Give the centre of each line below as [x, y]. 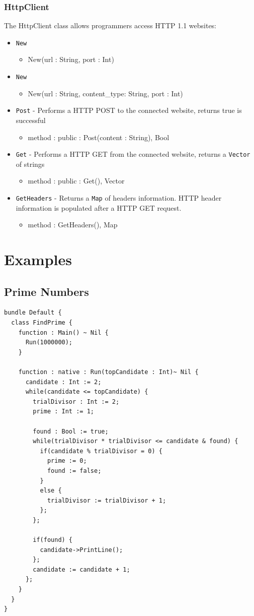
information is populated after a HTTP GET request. [99, 207]
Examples [38, 259]
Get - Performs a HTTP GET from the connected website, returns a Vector [133, 154]
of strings [30, 164]
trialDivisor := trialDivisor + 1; [107, 500]
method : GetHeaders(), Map [73, 225]
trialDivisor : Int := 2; [76, 402]
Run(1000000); [49, 343]
